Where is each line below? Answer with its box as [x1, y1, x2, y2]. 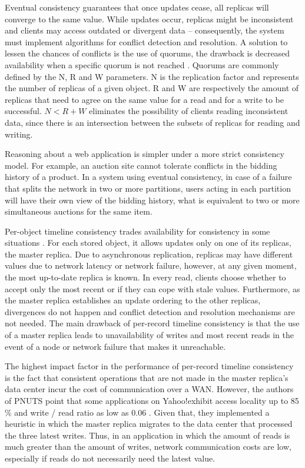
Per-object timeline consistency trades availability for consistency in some [5, 225, 270, 237]
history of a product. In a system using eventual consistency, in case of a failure [5, 171, 292, 183]
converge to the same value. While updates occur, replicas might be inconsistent [5, 12, 294, 25]
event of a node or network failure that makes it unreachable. [5, 340, 226, 352]
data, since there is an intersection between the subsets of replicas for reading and [5, 116, 300, 128]
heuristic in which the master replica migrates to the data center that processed [5, 417, 293, 430]
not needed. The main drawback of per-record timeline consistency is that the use [5, 317, 300, 329]
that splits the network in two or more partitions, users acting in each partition [5, 182, 291, 194]
